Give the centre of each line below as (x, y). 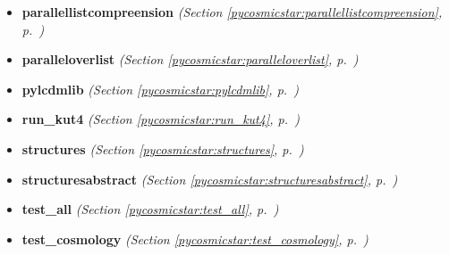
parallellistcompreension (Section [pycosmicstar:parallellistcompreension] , (232, 12)
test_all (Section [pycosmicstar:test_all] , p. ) (150, 209)
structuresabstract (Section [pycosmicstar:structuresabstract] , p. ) (210, 179)
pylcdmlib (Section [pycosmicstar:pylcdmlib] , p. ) (161, 89)
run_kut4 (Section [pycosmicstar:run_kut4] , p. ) (161, 119)
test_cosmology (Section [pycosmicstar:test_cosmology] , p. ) (195, 239)
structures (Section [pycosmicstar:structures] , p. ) (163, 148)
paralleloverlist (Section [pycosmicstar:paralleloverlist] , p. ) (190, 59)
